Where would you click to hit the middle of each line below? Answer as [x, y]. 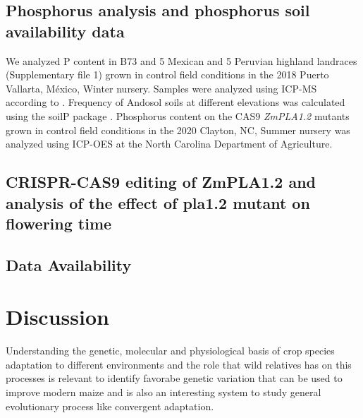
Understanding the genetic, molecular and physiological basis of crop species [170, 351]
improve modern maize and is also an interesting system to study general [164, 392]
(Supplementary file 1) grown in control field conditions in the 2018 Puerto [167, 74]
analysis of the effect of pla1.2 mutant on [158, 202]
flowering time [59, 223]
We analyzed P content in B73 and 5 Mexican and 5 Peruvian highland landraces [181, 60]
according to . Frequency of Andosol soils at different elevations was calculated [176, 102]
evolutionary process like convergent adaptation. [110, 406]
